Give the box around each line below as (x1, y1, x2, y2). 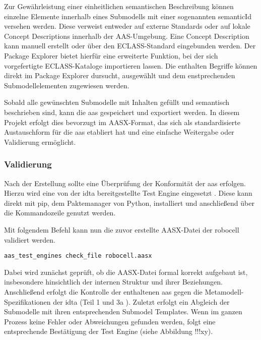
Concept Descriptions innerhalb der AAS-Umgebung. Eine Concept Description (4, 30, 249, 41)
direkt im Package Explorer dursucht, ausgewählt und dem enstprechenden (4, 70, 235, 81)
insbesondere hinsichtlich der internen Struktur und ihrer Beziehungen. (4, 276, 223, 287)
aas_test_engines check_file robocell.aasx (4, 252, 152, 260)
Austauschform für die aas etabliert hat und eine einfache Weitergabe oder (4, 127, 234, 137)
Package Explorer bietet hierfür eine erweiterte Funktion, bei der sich (4, 50, 218, 61)
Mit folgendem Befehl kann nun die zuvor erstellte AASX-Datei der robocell (4, 224, 239, 235)
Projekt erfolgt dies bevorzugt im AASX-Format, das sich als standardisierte (4, 117, 240, 127)
